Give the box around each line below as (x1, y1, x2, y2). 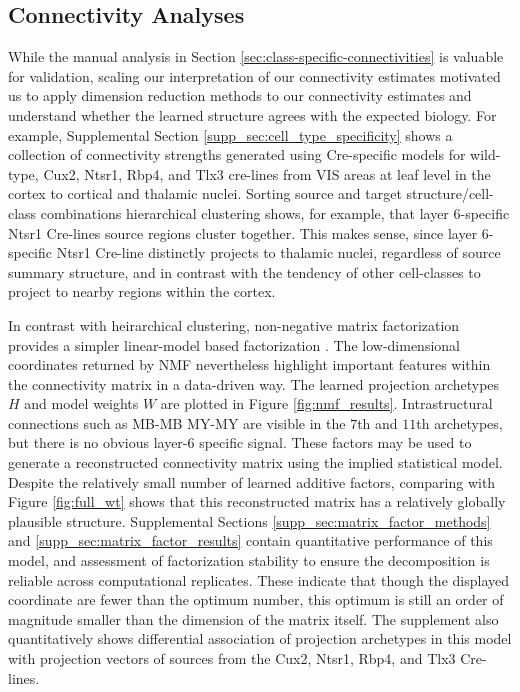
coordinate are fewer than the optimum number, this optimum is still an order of (8, 589, 504, 610)
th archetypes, (416, 412, 503, 433)
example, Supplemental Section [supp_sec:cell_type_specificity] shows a (8, 124, 453, 145)
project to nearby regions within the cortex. (8, 281, 276, 302)
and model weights (24, 393, 139, 414)
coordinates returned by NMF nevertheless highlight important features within (8, 354, 491, 375)
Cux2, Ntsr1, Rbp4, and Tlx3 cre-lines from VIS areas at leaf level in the (43, 163, 491, 184)
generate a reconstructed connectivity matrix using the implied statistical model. (8, 452, 503, 473)
